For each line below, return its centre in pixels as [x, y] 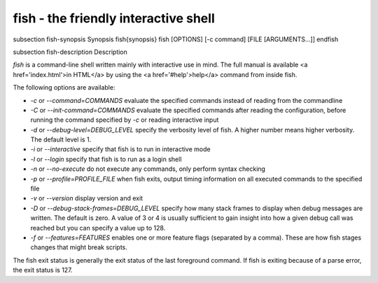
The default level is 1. [61, 139]
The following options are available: [64, 88]
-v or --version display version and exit [87, 198]
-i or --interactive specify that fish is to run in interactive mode [120, 149]
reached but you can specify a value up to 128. [98, 228]
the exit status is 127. [43, 270]
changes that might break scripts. [79, 247]
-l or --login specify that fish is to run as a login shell [106, 159]
